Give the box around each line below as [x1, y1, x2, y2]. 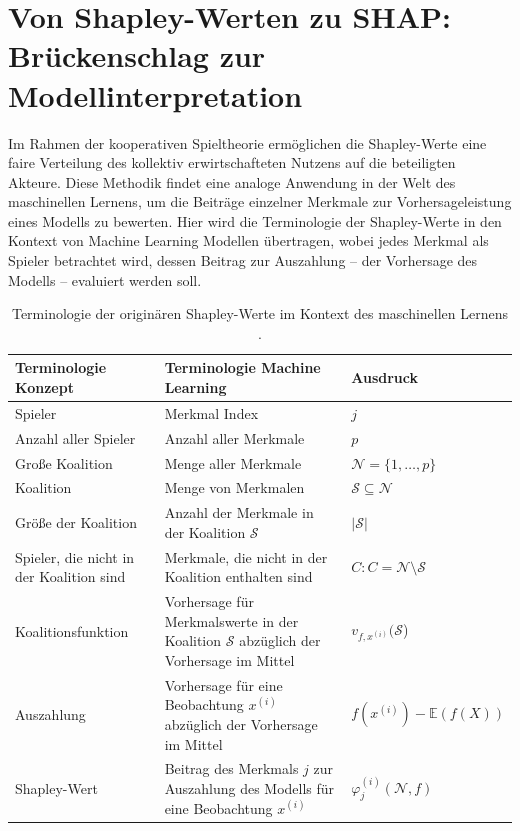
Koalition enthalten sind [164, 566, 313, 587]
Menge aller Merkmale [164, 452, 302, 473]
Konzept [15, 377, 74, 398]
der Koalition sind [15, 566, 126, 587]
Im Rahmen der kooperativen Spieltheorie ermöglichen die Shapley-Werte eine [8, 132, 487, 153]
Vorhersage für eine [164, 674, 283, 695]
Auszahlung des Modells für [164, 777, 335, 798]
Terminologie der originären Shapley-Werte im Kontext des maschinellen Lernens [11, 303, 509, 324]
